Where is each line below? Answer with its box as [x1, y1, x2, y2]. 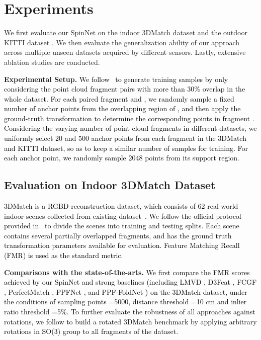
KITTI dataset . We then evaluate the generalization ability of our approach [4, 37, 240, 47]
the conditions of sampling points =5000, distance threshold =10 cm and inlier [4, 296, 247, 307]
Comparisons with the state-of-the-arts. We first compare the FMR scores [4, 267, 250, 277]
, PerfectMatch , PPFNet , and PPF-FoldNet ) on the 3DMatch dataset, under [4, 286, 247, 297]
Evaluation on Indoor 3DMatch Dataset [4, 177, 216, 193]
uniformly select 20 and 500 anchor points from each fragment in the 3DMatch [4, 133, 246, 143]
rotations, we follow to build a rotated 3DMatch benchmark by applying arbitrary [4, 316, 257, 326]
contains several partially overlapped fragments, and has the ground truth [4, 230, 232, 240]
